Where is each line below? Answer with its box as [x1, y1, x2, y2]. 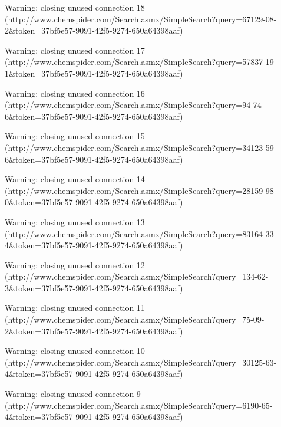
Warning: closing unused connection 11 [5, 301, 145, 314]
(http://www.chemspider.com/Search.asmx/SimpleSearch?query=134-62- [5, 270, 269, 283]
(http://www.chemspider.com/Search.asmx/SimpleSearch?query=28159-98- [5, 184, 277, 196]
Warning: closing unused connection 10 [5, 344, 145, 357]
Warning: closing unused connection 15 [5, 130, 145, 142]
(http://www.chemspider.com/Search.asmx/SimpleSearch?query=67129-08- [5, 12, 277, 25]
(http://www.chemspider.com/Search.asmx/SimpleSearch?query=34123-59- [5, 141, 277, 153]
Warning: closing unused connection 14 [5, 173, 145, 185]
